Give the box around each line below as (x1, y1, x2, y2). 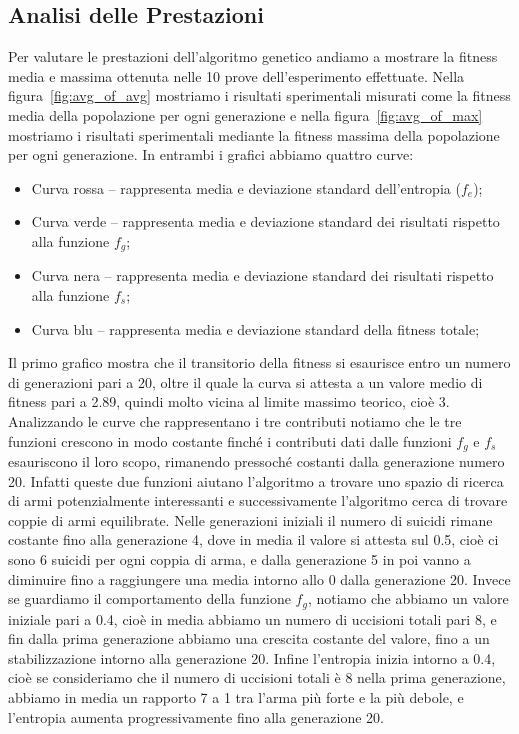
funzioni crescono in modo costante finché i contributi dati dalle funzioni (8, 430, 452, 451)
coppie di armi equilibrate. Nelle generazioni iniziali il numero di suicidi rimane (8, 509, 493, 530)
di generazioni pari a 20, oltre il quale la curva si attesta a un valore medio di (8, 371, 483, 392)
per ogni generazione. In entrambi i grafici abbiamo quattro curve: (8, 144, 414, 165)
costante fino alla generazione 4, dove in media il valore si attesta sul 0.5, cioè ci (8, 529, 499, 550)
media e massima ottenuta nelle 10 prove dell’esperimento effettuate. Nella (8, 65, 465, 86)
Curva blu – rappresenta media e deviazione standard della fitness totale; (31, 318, 480, 339)
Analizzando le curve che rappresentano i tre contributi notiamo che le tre (8, 410, 462, 431)
